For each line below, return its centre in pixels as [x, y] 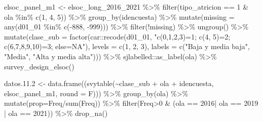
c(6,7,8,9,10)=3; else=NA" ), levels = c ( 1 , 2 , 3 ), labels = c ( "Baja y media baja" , [127, 46]
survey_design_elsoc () [39, 66]
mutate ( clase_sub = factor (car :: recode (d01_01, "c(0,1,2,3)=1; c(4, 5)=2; [117, 36]
